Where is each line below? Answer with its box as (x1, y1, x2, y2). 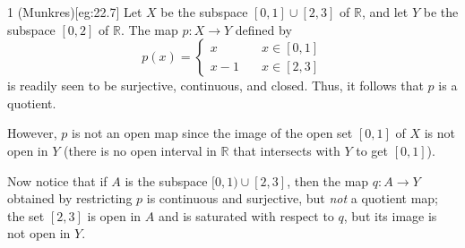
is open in (87, 206, 142, 225)
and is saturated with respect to (158, 206, 334, 225)
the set (7, 206, 45, 225)
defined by (235, 20, 292, 38)
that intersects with (233, 141, 340, 159)
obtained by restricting (7, 189, 133, 208)
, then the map (287, 171, 369, 190)
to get (356, 141, 388, 159)
